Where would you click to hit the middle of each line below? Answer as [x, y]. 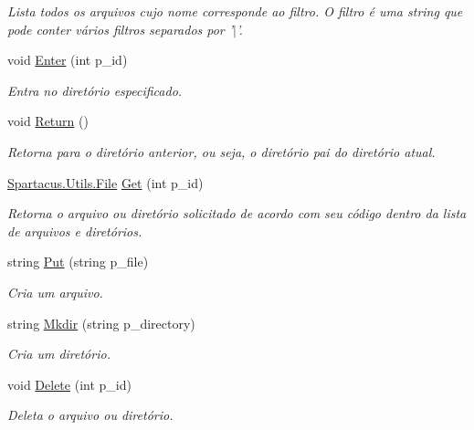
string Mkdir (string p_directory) [101, 323]
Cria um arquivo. [55, 292]
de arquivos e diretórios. [75, 231]
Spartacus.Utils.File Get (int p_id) [105, 182]
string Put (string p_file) [78, 262]
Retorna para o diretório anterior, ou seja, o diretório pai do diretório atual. [221, 151]
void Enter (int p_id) [68, 60]
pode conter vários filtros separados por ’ [121, 29]
